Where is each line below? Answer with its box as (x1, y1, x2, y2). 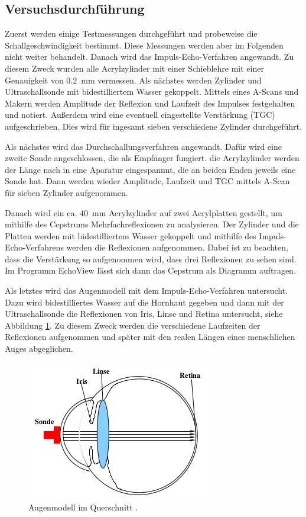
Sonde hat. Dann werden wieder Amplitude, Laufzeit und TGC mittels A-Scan (5, 175, 290, 187)
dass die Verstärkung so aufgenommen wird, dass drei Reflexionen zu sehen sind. (5, 252, 297, 265)
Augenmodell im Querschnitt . (28, 501, 138, 513)
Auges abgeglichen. (5, 342, 73, 355)
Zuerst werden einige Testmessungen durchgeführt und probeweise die (5, 27, 258, 40)
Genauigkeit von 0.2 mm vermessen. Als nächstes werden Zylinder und (5, 73, 262, 86)
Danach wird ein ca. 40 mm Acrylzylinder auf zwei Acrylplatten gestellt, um (5, 206, 282, 219)
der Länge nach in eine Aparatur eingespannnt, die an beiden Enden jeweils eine (5, 163, 296, 175)
